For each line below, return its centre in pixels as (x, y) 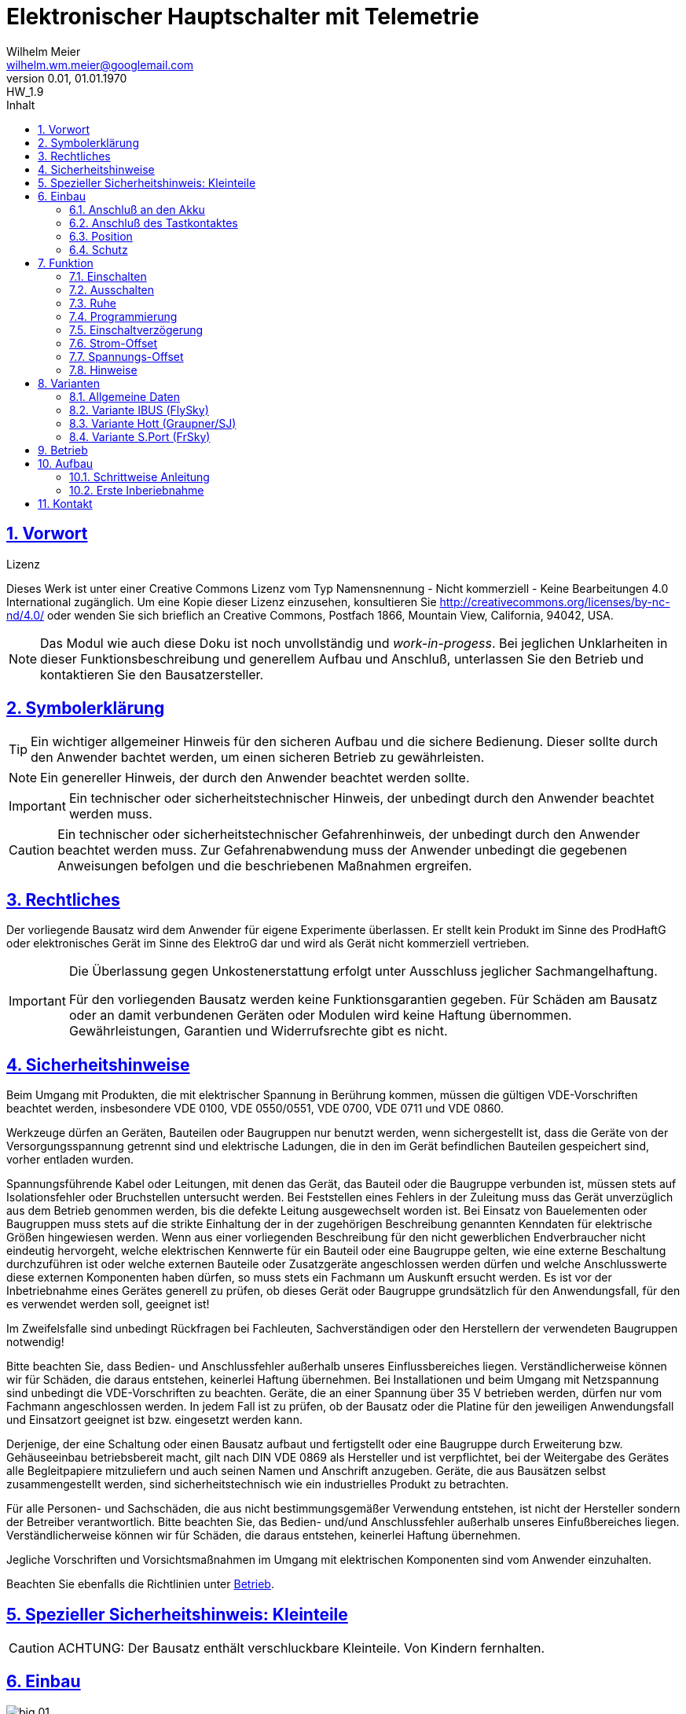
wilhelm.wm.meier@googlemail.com (100, 64)
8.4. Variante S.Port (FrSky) (140, 436)
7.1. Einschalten (108, 276)
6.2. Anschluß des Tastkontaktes (154, 223)
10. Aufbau (66, 463)
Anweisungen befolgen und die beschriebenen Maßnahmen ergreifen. (265, 866)
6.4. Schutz (99, 249)
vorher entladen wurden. (70, 1160)
